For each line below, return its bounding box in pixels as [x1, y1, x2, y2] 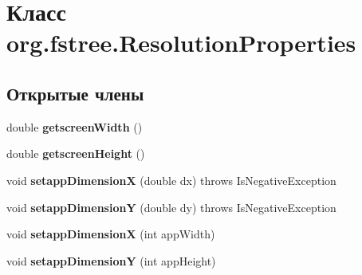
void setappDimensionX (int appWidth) [6, 226, 215, 242]
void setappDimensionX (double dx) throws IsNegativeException [6, 171, 336, 188]
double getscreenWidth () [6, 118, 143, 135]
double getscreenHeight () [6, 145, 145, 162]
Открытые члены [6, 81, 144, 105]
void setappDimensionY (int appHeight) [6, 252, 216, 269]
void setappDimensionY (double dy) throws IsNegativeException [6, 198, 336, 215]
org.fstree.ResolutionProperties [6, 26, 356, 59]
